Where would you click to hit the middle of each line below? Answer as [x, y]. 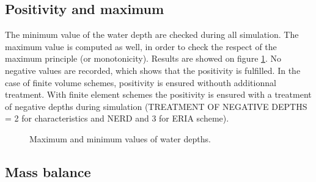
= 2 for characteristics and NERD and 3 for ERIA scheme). [117, 118]
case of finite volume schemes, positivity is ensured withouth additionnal [141, 82]
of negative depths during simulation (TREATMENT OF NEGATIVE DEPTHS [156, 106]
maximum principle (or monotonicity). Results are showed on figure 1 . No [143, 58]
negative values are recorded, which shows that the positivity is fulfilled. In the [153, 70]
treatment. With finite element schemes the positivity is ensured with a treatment [158, 94]
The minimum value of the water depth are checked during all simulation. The [152, 35]
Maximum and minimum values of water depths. [120, 138]
